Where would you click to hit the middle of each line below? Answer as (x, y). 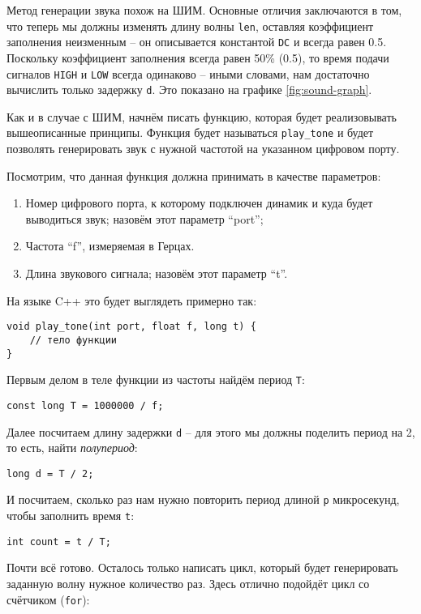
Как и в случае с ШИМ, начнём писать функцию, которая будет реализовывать (202, 116)
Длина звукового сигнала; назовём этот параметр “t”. (157, 273)
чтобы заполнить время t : (71, 516)
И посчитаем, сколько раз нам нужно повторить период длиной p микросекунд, (203, 499)
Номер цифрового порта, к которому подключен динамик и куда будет (199, 203)
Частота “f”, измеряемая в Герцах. (110, 246)
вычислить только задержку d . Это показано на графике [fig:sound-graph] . (189, 90)
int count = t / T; (59, 542)
